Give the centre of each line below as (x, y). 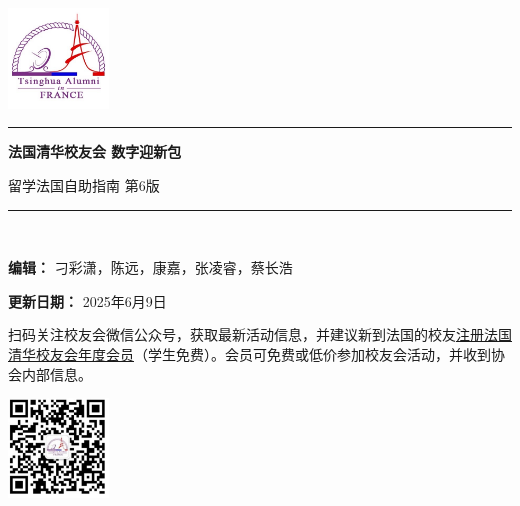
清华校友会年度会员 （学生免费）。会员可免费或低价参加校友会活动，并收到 (249, 353)
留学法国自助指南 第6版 (84, 184)
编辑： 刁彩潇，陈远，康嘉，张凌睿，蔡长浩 (150, 267)
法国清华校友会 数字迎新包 (95, 151)
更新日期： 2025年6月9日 (87, 300)
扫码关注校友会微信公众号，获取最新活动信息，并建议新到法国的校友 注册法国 (260, 334)
